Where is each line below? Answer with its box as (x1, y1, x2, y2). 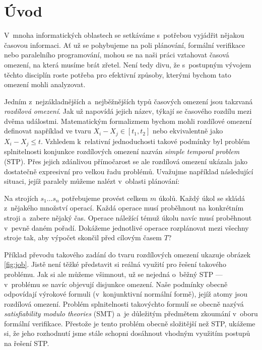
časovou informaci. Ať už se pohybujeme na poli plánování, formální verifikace (4, 39, 245, 50)
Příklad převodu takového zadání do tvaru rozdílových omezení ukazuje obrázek (4, 249, 251, 259)
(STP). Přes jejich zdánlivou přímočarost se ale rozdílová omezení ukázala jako (4, 156, 247, 166)
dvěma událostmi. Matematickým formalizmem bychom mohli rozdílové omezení (4, 115, 252, 126)
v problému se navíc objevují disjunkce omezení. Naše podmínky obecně (4, 278, 228, 289)
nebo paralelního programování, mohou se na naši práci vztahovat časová (4, 49, 229, 60)
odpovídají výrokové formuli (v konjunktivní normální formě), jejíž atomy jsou (4, 289, 247, 299)
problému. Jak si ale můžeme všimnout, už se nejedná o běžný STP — (4, 268, 223, 279)
